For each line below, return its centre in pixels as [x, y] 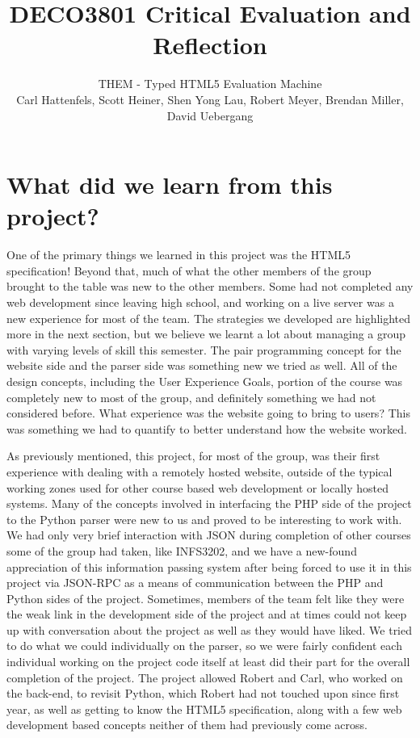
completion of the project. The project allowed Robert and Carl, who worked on [205, 677]
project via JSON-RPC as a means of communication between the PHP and [195, 583]
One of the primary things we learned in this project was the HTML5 [179, 255]
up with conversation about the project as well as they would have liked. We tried [210, 629]
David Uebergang [210, 115]
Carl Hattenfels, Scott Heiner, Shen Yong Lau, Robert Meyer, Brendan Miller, [210, 99]
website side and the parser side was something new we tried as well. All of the [202, 365]
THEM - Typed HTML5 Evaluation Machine [210, 84]
